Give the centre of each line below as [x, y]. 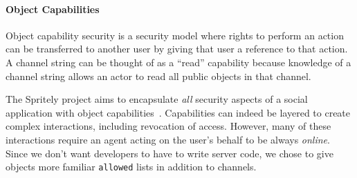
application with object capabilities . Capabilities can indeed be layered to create [178, 112]
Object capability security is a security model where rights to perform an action [175, 35]
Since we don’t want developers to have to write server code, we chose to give [170, 153]
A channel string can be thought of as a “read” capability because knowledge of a [178, 62]
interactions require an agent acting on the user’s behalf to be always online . [168, 139]
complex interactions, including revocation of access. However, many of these [168, 126]
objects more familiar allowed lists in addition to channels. [131, 167]
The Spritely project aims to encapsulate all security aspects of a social [157, 99]
